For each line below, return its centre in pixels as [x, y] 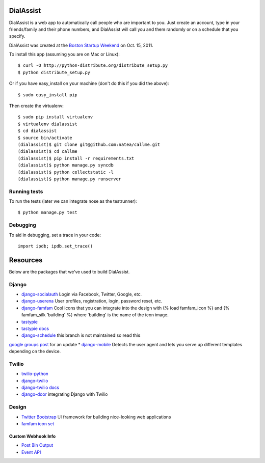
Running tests [26, 191]
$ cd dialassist [37, 131]
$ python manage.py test [48, 213]
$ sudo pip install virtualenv [55, 117]
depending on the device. [35, 352]
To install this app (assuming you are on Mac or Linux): [65, 54]
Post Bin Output [37, 445]
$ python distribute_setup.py [54, 72]
